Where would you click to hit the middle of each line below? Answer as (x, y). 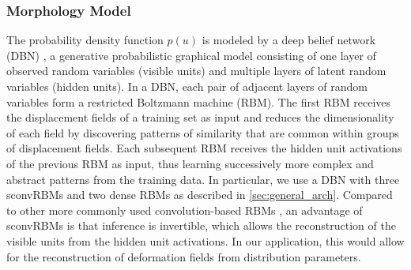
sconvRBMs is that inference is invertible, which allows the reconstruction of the (201, 225)
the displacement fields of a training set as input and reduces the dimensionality (200, 117)
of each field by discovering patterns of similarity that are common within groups (203, 132)
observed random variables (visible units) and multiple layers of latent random (196, 71)
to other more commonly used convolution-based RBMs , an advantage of (185, 210)
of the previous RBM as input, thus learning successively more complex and (190, 163)
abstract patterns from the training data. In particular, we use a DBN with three (203, 179)
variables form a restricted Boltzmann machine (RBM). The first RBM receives (199, 101)
